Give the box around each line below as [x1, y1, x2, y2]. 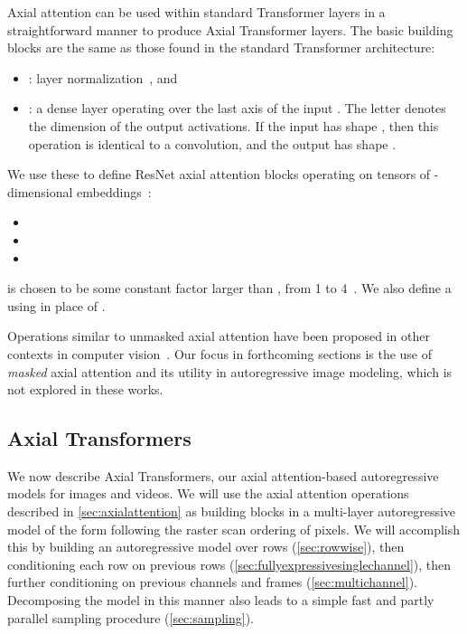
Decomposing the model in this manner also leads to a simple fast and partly [7, 591, 434, 610]
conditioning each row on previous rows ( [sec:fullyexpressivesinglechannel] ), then [7, 554, 452, 573]
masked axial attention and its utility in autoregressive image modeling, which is [7, 362, 453, 381]
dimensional [7, 182, 73, 201]
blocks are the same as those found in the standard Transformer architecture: [7, 38, 435, 57]
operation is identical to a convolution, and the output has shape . [28, 134, 397, 153]
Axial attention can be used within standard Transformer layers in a [7, 3, 386, 21]
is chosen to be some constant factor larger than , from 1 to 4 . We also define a [7, 279, 452, 298]
